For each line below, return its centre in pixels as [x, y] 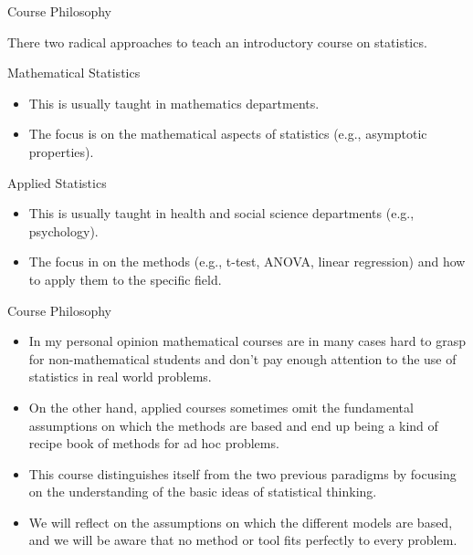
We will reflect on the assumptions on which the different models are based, [241, 522]
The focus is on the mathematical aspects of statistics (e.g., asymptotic [228, 134]
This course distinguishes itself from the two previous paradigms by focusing [242, 473]
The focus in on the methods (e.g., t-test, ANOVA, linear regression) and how [247, 262]
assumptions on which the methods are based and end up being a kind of [233, 425]
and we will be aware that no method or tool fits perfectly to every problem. [243, 540]
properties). [61, 151]
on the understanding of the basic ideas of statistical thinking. [203, 492]
